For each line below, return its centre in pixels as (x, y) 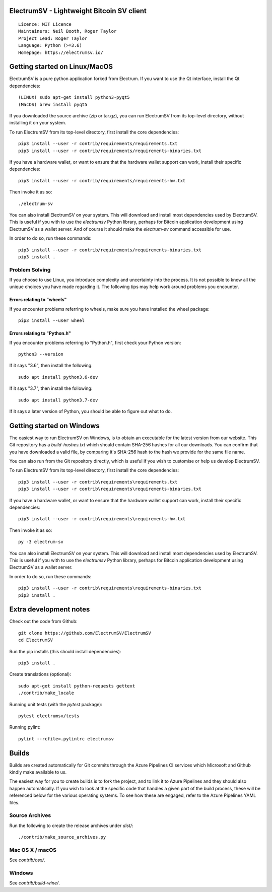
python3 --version (41, 354)
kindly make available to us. (38, 772)
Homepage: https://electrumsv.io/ (61, 52)
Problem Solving (30, 269)
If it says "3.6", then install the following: (51, 366)
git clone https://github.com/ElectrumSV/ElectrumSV (85, 633)
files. (14, 802)
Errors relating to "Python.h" (40, 333)
